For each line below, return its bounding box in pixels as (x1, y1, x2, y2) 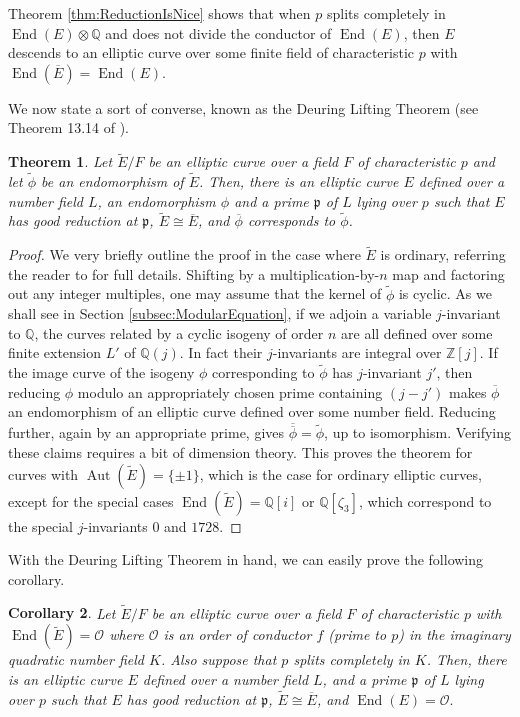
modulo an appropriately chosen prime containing (77, 381, 383, 402)
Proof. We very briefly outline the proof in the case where (8, 244, 361, 265)
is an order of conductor (163, 624, 312, 645)
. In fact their (179, 342, 263, 363)
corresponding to (212, 362, 315, 383)
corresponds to (247, 210, 336, 231)
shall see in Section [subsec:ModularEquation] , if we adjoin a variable (8, 303, 432, 324)
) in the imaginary (398, 624, 511, 645)
